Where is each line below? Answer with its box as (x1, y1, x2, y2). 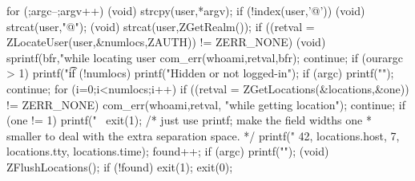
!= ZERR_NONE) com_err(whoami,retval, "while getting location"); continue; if (6, 96, 405, 112)
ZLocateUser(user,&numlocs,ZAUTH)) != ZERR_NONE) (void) (6, 33, 326, 50)
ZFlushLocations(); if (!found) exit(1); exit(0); (6, 158, 233, 175)
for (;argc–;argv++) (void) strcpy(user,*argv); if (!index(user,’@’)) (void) (6, 2, 365, 18)
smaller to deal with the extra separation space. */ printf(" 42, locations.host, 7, (6, 127, 400, 144)
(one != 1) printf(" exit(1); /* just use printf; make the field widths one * (6, 112, 372, 128)
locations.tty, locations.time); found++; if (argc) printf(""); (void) (6, 143, 329, 159)
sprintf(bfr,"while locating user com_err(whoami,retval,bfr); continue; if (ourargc (6, 49, 404, 65)
